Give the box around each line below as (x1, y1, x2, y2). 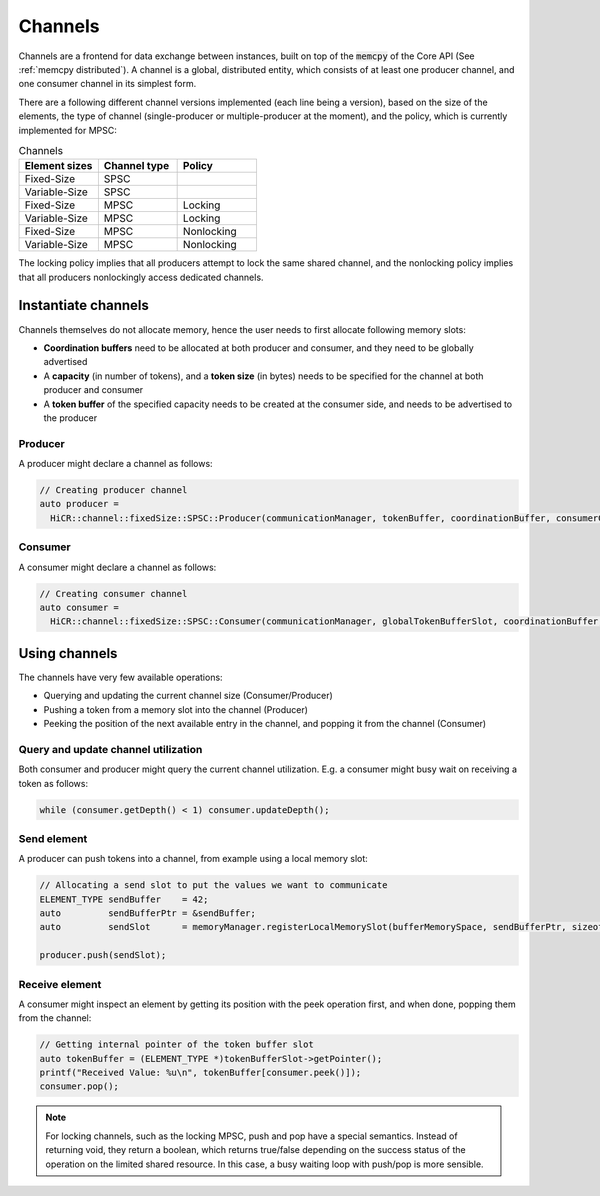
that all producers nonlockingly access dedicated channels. (18, 271, 264, 283)
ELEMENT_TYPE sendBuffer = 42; (39, 893, 209, 905)
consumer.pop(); (39, 1081, 120, 1092)
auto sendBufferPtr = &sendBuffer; (39, 908, 257, 919)
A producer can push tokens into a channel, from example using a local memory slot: (18, 853, 369, 865)
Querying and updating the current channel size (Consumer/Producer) (43, 690, 334, 702)
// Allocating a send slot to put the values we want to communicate (39, 880, 388, 891)
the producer (43, 411, 98, 424)
